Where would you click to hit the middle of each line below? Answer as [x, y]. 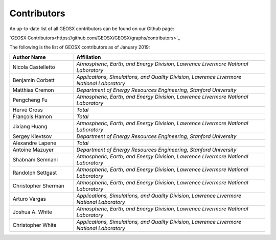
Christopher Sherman [38, 185]
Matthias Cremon [33, 90]
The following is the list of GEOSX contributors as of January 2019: [80, 47]
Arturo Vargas [29, 199]
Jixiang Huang [30, 126]
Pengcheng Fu [30, 100]
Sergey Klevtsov [32, 136]
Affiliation [89, 57]
